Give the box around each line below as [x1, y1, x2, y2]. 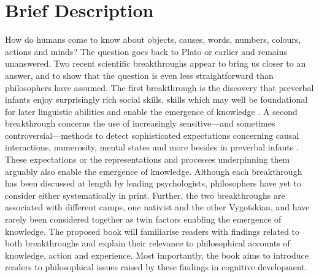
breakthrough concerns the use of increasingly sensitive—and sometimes [5, 117, 275, 130]
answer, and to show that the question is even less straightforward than [5, 68, 274, 81]
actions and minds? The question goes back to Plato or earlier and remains [5, 45, 287, 57]
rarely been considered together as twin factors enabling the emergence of [5, 213, 282, 226]
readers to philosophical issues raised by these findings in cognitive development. [5, 260, 307, 273]
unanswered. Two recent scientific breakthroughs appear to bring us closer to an [5, 57, 306, 70]
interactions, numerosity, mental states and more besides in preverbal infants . [5, 141, 299, 153]
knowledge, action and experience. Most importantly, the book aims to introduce [5, 248, 309, 261]
